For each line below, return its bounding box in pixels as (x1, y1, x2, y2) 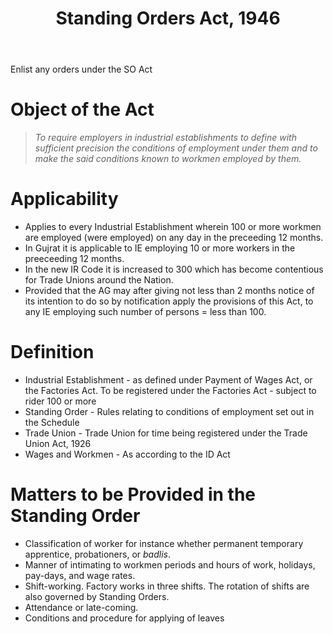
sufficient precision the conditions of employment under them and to (34, 142, 318, 154)
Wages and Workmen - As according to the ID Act (24, 448, 231, 460)
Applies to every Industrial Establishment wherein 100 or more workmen (24, 221, 322, 233)
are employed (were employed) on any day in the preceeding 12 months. (24, 232, 324, 244)
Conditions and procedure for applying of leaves (24, 612, 225, 624)
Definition (10, 341, 95, 364)
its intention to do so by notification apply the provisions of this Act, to (24, 295, 314, 307)
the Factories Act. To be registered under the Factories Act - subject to (24, 385, 317, 396)
